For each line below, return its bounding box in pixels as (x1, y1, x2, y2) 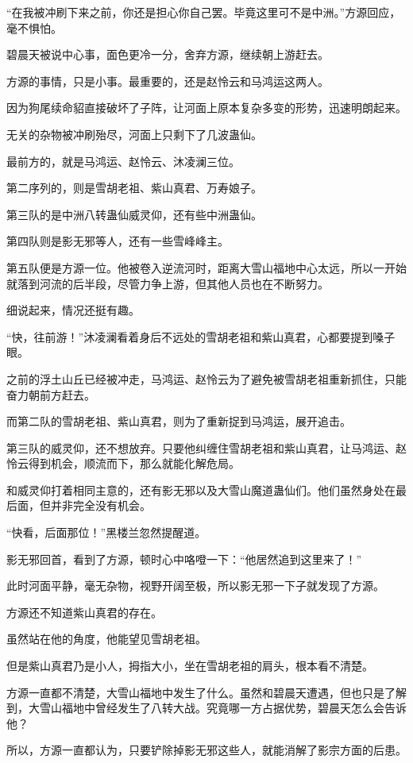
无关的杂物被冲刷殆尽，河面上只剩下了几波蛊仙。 (6, 125, 262, 142)
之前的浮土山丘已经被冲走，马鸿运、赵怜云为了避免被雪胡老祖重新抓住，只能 (6, 370, 407, 387)
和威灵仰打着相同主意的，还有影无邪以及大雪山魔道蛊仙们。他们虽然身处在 (6, 481, 396, 498)
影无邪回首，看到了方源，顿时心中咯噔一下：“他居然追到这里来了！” (6, 550, 362, 567)
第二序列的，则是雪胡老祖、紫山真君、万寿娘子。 (6, 179, 262, 196)
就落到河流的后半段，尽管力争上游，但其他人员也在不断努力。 (6, 275, 329, 291)
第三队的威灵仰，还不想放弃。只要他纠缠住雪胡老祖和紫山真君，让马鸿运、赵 (6, 439, 407, 456)
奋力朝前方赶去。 (6, 386, 95, 403)
